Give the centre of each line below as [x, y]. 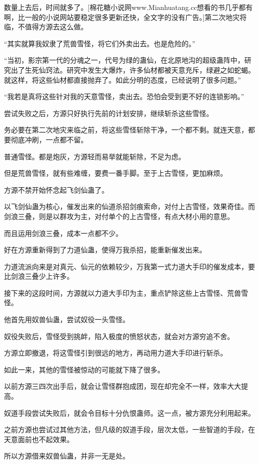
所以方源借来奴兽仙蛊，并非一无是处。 [67, 456]
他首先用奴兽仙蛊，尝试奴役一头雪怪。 [67, 319]
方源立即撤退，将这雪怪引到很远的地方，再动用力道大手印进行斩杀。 [116, 353]
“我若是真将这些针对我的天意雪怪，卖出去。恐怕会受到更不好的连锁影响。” [124, 96]
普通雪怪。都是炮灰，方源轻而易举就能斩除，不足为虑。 [95, 156]
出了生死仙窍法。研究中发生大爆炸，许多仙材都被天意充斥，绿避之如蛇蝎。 [133, 69]
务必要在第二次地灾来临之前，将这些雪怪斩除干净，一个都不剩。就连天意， [126, 130]
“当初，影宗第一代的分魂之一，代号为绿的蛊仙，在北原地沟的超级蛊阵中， [124, 60]
